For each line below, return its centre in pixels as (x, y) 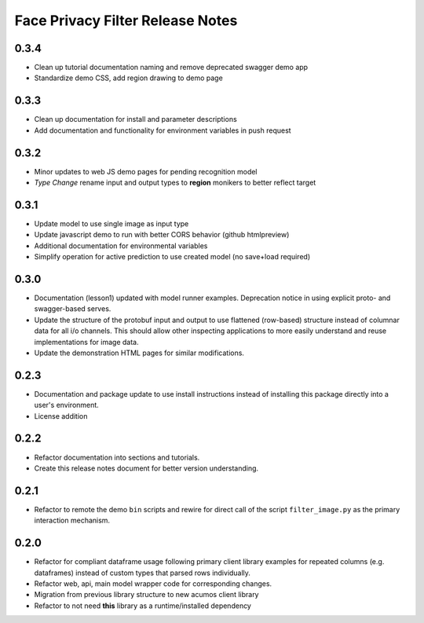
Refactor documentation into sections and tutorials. (117, 457)
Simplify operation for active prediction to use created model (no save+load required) (172, 257)
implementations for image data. (86, 342)
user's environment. (67, 405)
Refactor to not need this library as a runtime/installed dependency (143, 606)
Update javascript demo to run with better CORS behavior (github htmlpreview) (162, 235)
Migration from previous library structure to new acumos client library (146, 595)
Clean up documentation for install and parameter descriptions (135, 119)
